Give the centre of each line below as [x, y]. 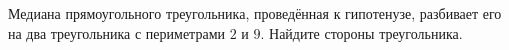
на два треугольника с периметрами [116, 32]
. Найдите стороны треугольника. [361, 32]
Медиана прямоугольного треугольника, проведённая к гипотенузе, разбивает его [255, 13]
